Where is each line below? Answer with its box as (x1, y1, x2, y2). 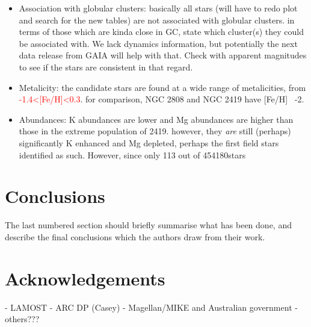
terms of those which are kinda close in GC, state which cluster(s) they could (19, 25, 304, 38)
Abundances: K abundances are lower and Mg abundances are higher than (19, 113, 294, 125)
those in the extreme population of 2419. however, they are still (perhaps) (19, 125, 291, 137)
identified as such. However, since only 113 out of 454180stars (19, 148, 246, 161)
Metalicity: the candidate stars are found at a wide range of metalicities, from (19, 81, 306, 93)
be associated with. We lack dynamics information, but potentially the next (19, 37, 298, 49)
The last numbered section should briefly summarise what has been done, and (5, 219, 292, 231)
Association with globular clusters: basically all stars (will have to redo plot (19, 2, 298, 14)
